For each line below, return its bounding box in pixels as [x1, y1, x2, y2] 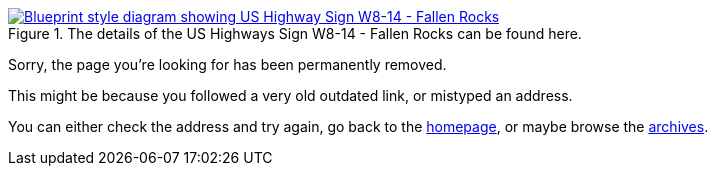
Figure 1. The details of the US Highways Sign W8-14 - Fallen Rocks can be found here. [8, 25, 582, 42]
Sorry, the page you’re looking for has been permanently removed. [8, 56, 447, 73]
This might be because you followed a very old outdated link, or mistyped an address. [8, 87, 573, 104]
